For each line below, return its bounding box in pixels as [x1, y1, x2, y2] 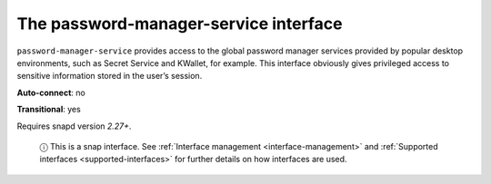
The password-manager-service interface [16, 14, 343, 34]
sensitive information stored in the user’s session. [16, 71, 203, 82]
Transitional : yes [16, 104, 81, 115]
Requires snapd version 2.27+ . [16, 121, 132, 131]
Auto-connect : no [16, 87, 85, 98]
